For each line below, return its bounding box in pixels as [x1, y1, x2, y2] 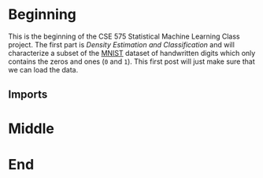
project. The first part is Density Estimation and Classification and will [8, 39, 235, 49]
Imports [8, 88, 48, 102]
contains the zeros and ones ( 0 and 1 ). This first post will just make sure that [8, 57, 255, 66]
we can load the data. [8, 65, 79, 74]
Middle [8, 120, 55, 137]
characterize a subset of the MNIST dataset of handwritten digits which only [8, 48, 256, 57]
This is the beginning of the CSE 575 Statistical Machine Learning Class [8, 32, 240, 41]
